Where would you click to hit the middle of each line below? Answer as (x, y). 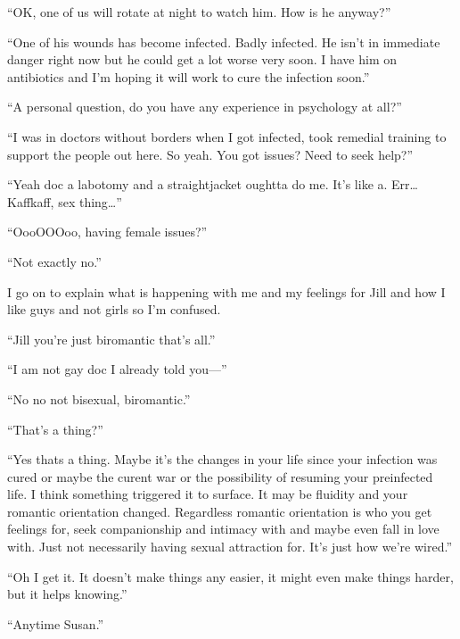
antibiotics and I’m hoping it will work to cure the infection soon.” (189, 76)
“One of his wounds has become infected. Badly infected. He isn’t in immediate (224, 41)
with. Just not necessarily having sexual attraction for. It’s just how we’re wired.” (230, 547)
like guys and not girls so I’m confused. (114, 309)
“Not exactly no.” (54, 261)
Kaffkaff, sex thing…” (65, 201)
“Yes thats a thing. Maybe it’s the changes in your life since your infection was (222, 459)
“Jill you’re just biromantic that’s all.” (111, 339)
